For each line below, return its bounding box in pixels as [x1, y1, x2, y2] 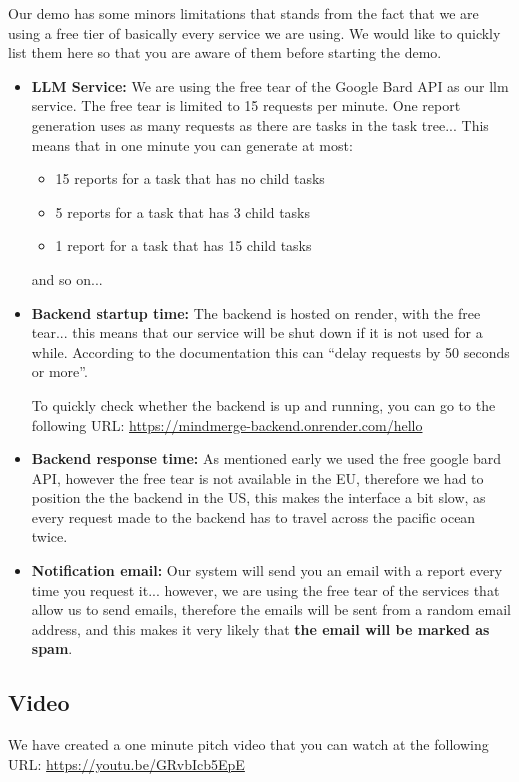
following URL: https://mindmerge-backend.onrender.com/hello [31, 414, 423, 435]
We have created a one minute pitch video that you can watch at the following [8, 734, 489, 755]
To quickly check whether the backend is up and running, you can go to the [31, 394, 496, 415]
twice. [31, 526, 68, 547]
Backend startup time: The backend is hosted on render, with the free [31, 302, 481, 323]
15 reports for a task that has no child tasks [55, 168, 325, 189]
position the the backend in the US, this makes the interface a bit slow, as [31, 487, 486, 508]
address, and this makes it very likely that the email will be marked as [31, 618, 490, 639]
